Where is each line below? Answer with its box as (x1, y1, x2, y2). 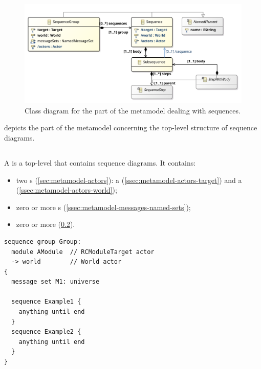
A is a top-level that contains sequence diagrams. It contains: (4, 157, 196, 168)
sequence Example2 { (11, 328, 81, 336)
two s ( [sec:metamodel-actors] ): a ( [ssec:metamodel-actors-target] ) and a (16, 174, 242, 185)
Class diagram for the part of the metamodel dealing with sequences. (25, 105, 241, 116)
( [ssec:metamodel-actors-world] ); (16, 184, 117, 195)
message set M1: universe (11, 278, 100, 286)
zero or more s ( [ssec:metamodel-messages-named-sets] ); (16, 201, 191, 212)
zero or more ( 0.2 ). (16, 219, 75, 229)
